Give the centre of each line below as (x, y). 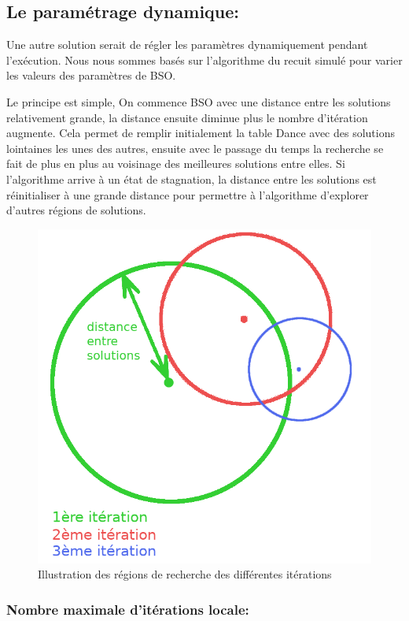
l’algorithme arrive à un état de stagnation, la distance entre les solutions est (192, 178)
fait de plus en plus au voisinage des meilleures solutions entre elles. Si (176, 164)
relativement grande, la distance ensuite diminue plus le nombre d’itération (187, 117)
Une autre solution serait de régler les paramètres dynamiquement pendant (187, 45)
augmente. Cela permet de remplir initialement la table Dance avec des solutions (201, 133)
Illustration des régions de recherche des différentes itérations (185, 574)
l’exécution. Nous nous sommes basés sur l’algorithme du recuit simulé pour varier (204, 59)
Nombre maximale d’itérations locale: (128, 609)
